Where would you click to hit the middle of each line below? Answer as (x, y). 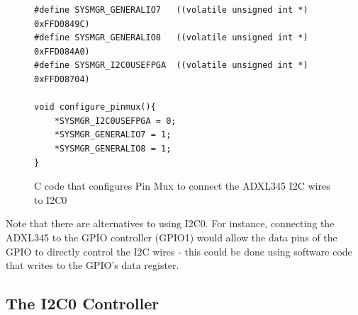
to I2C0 (51, 199)
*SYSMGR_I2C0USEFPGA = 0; (115, 121)
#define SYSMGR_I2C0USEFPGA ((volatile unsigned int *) (171, 65)
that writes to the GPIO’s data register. (93, 265)
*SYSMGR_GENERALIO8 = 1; (113, 148)
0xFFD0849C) (62, 24)
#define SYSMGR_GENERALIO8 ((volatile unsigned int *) (171, 38)
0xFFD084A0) (62, 51)
